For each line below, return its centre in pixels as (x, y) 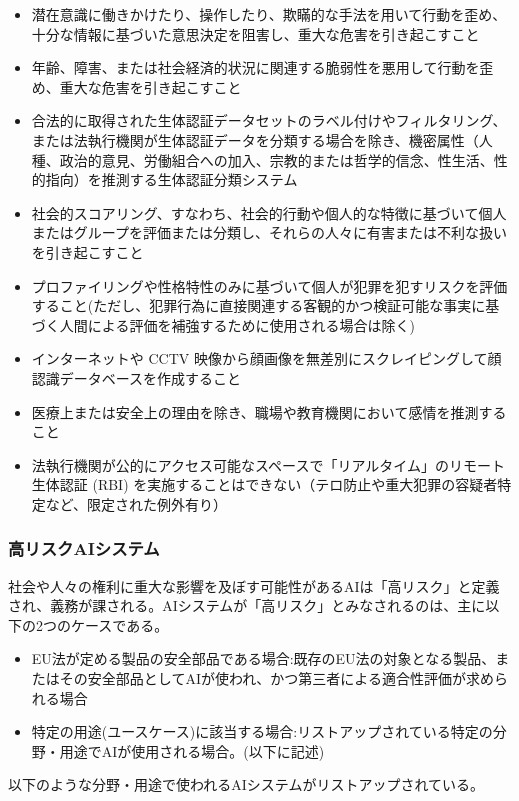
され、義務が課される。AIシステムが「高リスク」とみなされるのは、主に (247, 605)
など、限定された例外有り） (136, 503)
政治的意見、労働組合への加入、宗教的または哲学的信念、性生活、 (276, 159)
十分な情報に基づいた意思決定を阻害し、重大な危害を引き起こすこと (255, 33)
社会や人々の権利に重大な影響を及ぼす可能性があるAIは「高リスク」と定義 (254, 585)
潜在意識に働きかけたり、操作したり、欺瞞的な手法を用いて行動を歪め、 (269, 14)
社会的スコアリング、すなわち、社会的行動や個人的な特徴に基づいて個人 (269, 212)
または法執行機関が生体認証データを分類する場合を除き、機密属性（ (255, 139)
